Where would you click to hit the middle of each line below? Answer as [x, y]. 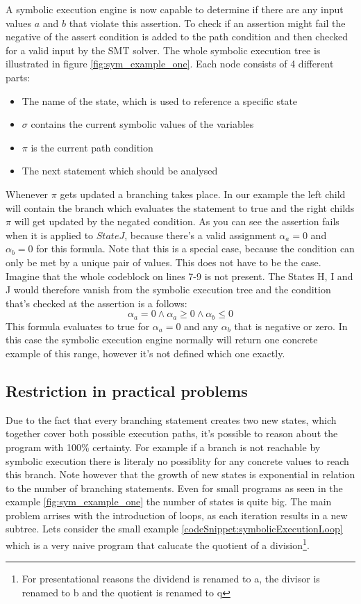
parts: [18, 77]
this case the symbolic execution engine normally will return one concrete [162, 340]
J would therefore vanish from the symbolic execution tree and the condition [168, 289]
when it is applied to [50, 235]
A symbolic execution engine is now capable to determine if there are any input [175, 9]
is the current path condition [92, 147]
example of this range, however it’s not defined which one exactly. [145, 353]
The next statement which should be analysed [120, 171]
